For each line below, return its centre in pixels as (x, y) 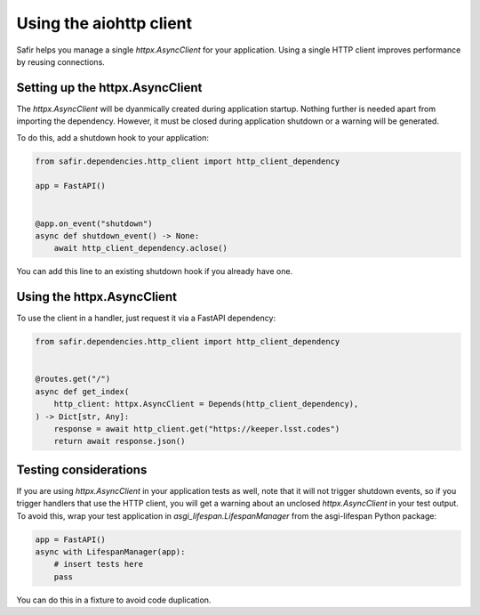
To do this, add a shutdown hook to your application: (112, 137)
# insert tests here (99, 564)
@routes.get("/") (73, 379)
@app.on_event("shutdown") (94, 223)
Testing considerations (82, 469)
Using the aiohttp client (104, 23)
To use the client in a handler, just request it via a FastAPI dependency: (146, 318)
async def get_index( (82, 391)
